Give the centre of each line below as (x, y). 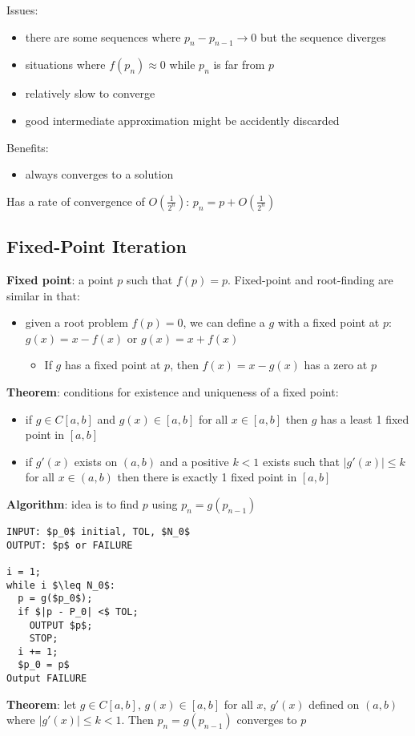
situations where (65, 64)
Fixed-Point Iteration (97, 246)
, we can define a (224, 322)
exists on (96, 461)
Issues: (22, 10)
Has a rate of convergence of (76, 201)
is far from (239, 64)
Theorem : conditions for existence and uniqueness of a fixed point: (173, 391)
